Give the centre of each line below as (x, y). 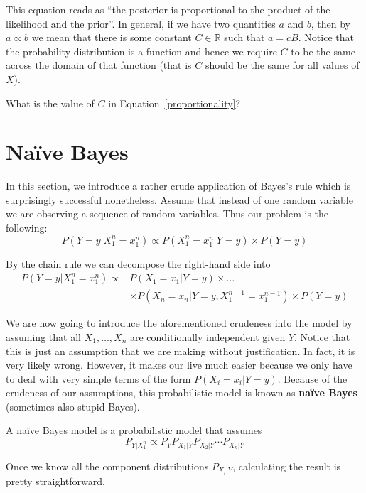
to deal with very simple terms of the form (98, 378)
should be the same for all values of (282, 65)
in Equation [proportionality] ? (174, 103)
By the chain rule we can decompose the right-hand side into (138, 263)
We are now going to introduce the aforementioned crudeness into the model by (179, 323)
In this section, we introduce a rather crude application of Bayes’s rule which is (178, 186)
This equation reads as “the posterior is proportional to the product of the (168, 9)
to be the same (323, 51)
